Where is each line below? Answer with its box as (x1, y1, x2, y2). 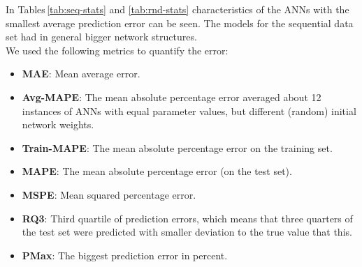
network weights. (22, 117, 94, 132)
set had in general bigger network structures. (6, 29, 197, 44)
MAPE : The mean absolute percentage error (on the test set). (22, 164, 292, 178)
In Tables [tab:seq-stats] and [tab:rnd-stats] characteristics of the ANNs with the (6, 2, 349, 16)
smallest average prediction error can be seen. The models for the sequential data (6, 15, 354, 30)
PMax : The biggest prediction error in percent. (22, 247, 228, 262)
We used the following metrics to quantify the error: (6, 43, 229, 57)
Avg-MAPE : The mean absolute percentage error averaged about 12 (22, 89, 321, 104)
